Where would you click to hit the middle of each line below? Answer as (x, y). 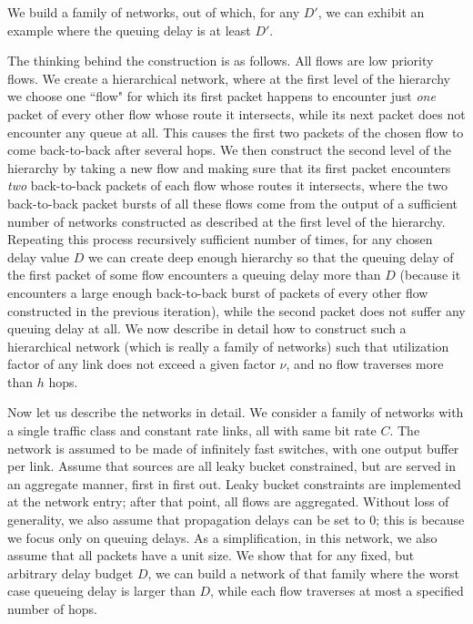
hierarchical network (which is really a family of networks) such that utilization (228, 346)
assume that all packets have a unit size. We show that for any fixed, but (211, 555)
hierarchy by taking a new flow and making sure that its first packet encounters (229, 167)
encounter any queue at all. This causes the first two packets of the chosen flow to (236, 132)
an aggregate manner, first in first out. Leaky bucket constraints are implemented (234, 483)
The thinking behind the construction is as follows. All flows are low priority (221, 61)
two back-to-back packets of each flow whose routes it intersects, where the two (227, 185)
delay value (39, 256)
